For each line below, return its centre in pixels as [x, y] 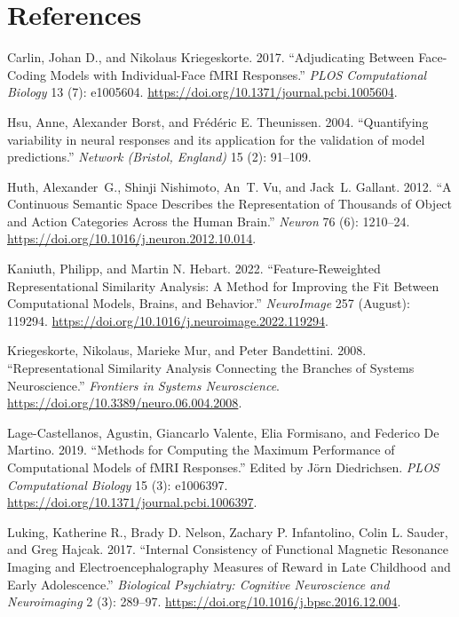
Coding [27, 74]
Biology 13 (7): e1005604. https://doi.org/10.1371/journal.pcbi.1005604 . [202, 92]
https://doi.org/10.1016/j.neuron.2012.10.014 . [132, 238]
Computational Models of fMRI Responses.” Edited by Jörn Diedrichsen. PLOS [223, 467]
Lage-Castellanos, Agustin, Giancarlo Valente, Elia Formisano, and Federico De [223, 432]
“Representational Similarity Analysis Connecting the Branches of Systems [211, 368]
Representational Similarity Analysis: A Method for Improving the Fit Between [223, 285]
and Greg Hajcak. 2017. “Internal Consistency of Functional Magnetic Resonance [228, 549]
